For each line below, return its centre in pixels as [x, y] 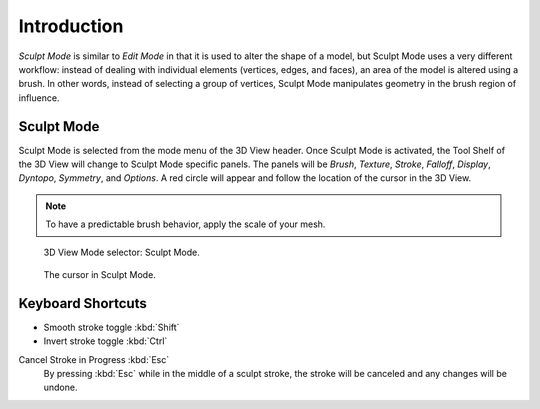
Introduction [71, 26]
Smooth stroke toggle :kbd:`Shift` [111, 327]
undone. [60, 387]
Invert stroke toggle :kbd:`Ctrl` [105, 341]
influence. [39, 97]
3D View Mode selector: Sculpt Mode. [121, 252]
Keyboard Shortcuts [82, 303]
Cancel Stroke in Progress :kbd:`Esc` [94, 359]
